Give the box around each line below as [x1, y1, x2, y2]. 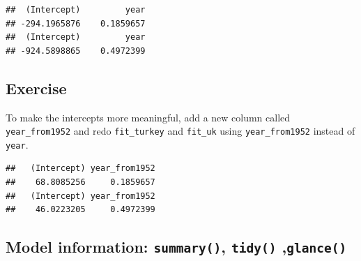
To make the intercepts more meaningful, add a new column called [6, 110, 291, 124]
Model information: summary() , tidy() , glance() [6, 236, 347, 258]
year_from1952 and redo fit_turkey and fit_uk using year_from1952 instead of [6, 124, 355, 138]
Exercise [6, 77, 67, 98]
